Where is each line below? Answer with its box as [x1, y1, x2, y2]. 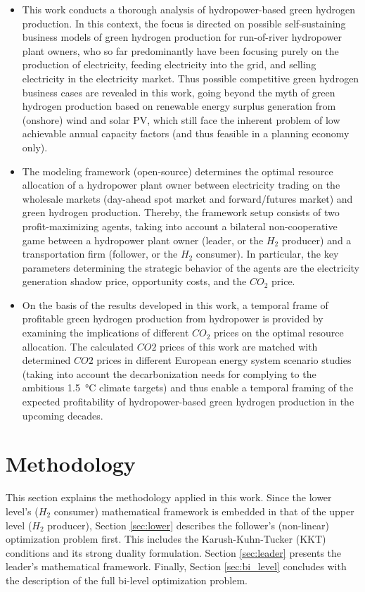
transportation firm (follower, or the [22, 246, 178, 261]
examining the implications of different [22, 325, 189, 340]
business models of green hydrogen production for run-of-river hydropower [22, 30, 342, 44]
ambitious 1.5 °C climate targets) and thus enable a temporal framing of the [22, 380, 354, 395]
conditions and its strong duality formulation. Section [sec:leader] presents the [6, 545, 342, 560]
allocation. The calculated [22, 339, 134, 353]
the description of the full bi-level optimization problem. [6, 572, 248, 587]
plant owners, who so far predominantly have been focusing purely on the [22, 43, 339, 58]
